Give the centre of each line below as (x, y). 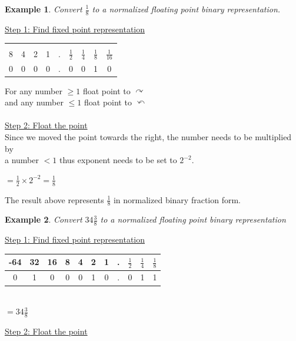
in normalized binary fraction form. (177, 199)
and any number (34, 102)
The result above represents (54, 199)
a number (22, 160)
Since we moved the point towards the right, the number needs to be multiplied (148, 136)
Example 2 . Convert (44, 219)
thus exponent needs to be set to (118, 160)
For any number (34, 90)
